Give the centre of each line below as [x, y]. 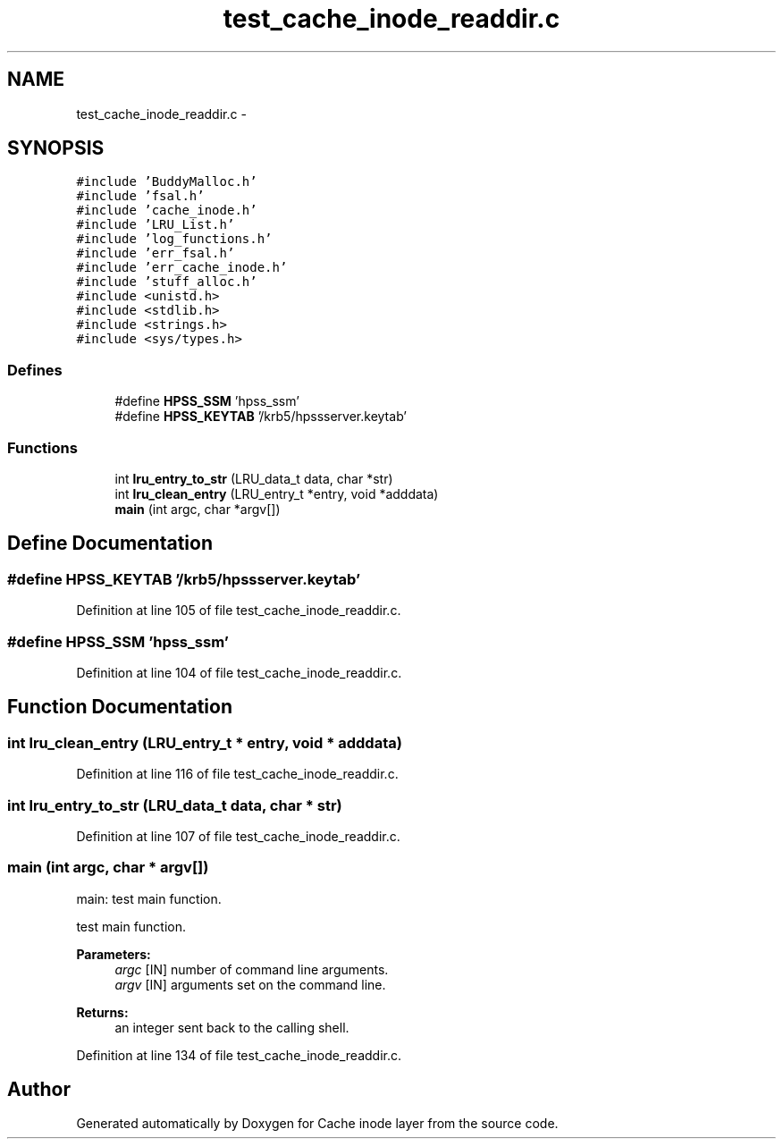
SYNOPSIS [56, 148]
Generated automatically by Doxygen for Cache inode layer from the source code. [317, 1124]
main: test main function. [149, 898]
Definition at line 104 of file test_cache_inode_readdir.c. [239, 672]
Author [39, 1090]
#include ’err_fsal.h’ [156, 253]
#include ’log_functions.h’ [174, 239]
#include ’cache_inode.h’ [167, 211]
